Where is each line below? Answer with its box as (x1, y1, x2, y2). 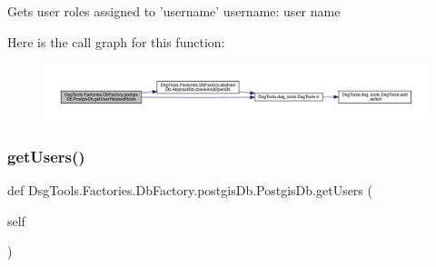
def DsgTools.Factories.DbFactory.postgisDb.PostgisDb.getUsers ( (7, 180, 372, 199)
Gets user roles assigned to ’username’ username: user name (7, 2, 341, 20)
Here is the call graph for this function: (7, 32, 225, 51)
